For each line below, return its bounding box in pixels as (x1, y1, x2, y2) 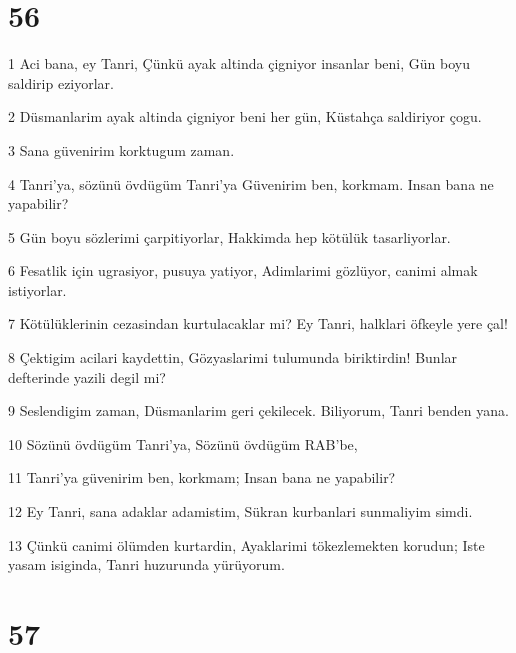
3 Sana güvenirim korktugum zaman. (8, 139, 235, 160)
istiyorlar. (8, 279, 67, 300)
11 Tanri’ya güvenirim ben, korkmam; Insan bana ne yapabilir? (8, 467, 396, 488)
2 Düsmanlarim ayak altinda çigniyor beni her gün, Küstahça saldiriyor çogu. (8, 106, 482, 127)
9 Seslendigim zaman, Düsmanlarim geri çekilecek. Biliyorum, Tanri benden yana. (8, 400, 509, 421)
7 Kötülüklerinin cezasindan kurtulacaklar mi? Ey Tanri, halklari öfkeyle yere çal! (8, 313, 508, 334)
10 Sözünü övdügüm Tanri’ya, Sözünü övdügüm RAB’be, (8, 433, 358, 454)
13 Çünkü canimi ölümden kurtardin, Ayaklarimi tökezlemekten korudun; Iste (8, 534, 485, 555)
